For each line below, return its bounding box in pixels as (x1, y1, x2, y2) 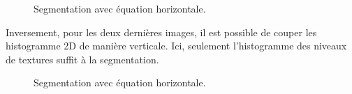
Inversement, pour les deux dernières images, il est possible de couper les (6, 24, 317, 39)
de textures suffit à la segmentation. (6, 52, 159, 66)
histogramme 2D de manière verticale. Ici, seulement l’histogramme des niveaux (6, 38, 347, 53)
